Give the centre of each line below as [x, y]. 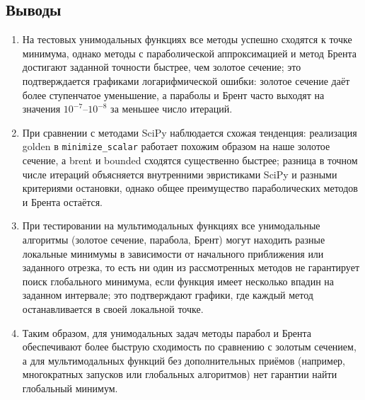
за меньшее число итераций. [172, 109]
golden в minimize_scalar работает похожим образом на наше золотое [176, 146]
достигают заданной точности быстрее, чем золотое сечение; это [162, 67]
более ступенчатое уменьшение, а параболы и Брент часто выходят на [173, 95]
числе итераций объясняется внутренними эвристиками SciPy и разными [180, 174]
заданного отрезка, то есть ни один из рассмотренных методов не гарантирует [191, 267]
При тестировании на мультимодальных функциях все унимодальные [171, 225]
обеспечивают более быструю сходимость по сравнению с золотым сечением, [189, 347]
